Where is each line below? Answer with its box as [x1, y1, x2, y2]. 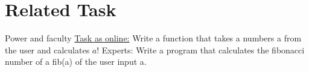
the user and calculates [5, 43, 90, 56]
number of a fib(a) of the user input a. [5, 55, 147, 68]
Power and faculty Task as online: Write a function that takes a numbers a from [5, 32, 302, 44]
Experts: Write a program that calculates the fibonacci [101, 43, 305, 56]
